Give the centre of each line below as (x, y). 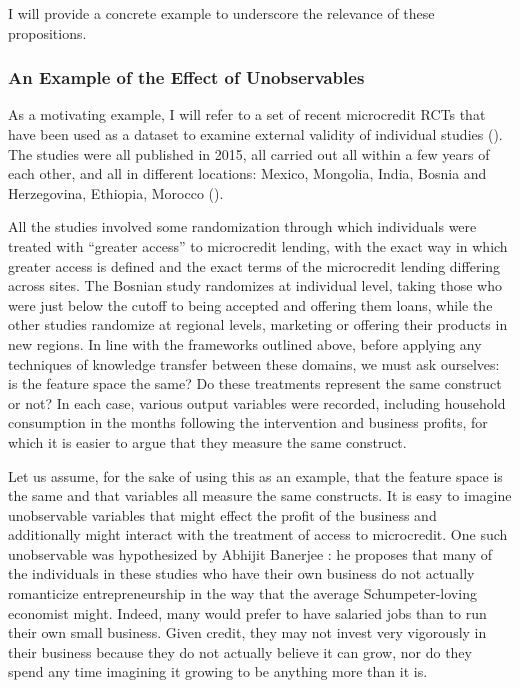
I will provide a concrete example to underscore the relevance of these (221, 13)
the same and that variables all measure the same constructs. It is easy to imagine (260, 495)
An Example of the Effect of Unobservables (186, 77)
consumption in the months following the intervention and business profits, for (248, 422)
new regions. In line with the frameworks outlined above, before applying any (245, 343)
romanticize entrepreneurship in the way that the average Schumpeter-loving (242, 593)
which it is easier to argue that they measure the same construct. (207, 441)
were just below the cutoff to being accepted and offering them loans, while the (250, 304)
